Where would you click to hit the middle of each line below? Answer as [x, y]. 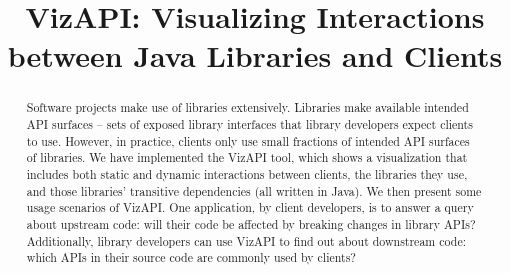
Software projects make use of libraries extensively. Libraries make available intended [247, 107]
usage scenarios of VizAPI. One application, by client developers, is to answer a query [250, 207]
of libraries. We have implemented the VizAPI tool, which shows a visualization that [247, 157]
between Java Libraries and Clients [255, 55]
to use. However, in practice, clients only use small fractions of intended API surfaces [248, 140]
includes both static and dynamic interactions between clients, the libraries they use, [247, 173]
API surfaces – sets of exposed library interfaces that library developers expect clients [249, 124]
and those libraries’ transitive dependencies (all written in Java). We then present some [254, 190]
